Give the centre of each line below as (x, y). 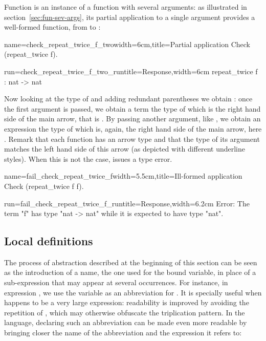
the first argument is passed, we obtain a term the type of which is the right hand (132, 108)
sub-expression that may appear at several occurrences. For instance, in (116, 282)
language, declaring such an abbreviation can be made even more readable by (126, 322)
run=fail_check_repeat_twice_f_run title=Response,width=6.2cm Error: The (127, 203)
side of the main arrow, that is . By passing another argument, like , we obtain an (132, 119)
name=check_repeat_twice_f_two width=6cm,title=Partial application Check (127, 44)
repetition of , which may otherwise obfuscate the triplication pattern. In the (125, 312)
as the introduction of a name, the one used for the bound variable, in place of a (130, 272)
